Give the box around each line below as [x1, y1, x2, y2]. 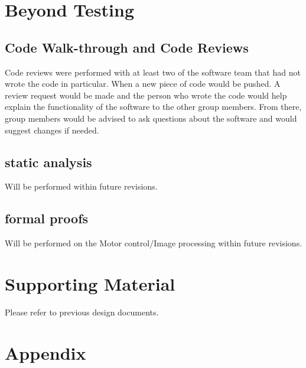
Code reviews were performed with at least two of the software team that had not [5, 66, 301, 78]
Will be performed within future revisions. [5, 180, 158, 193]
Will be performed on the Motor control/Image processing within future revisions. [5, 237, 302, 249]
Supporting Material [5, 271, 175, 295]
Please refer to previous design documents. [5, 305, 159, 318]
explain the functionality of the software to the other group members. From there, [5, 100, 302, 113]
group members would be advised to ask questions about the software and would [5, 112, 297, 124]
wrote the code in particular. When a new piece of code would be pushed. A [5, 77, 281, 90]
